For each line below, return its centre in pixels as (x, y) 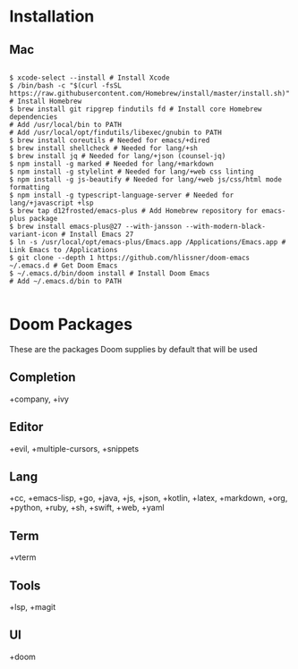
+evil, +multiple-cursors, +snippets (74, 448)
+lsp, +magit (33, 607)
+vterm (23, 557)
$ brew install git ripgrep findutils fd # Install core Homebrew (136, 109)
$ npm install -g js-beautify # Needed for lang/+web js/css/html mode (145, 180)
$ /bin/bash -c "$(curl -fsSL (66, 86)
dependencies (34, 117)
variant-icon (34, 234)
